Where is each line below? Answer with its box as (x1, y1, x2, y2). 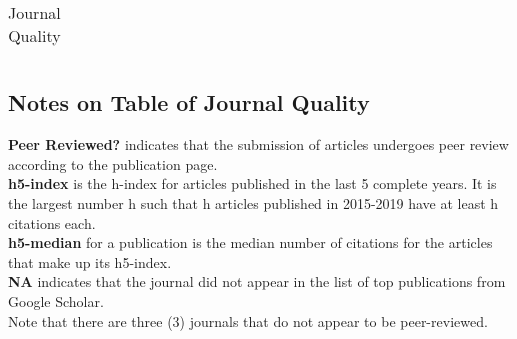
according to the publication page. (8, 153, 218, 174)
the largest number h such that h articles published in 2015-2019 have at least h (8, 192, 499, 213)
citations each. (8, 212, 96, 233)
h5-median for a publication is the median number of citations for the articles (8, 232, 493, 253)
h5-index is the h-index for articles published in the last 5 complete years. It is (8, 173, 497, 194)
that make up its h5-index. (8, 251, 172, 272)
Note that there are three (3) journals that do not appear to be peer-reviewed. (8, 310, 488, 331)
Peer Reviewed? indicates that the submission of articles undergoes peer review (8, 134, 509, 155)
